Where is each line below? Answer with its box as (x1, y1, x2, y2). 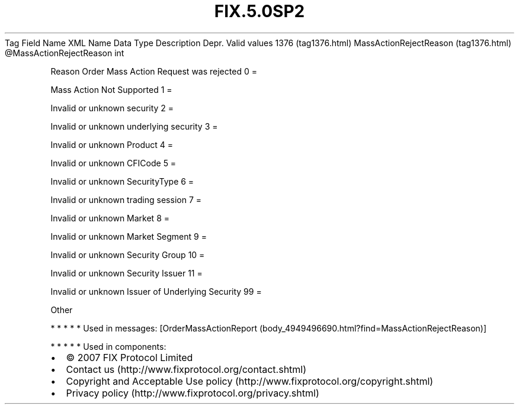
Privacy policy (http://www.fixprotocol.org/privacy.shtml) (66, 387, 319, 399)
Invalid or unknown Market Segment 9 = (50, 231, 207, 241)
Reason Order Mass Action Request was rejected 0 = (50, 66, 257, 76)
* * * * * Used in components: (50, 341, 166, 352)
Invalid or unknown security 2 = (50, 102, 174, 113)
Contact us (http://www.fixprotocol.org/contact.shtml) (66, 363, 307, 375)
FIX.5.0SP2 (214, 1, 305, 21)
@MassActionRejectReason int (5, 47, 124, 58)
